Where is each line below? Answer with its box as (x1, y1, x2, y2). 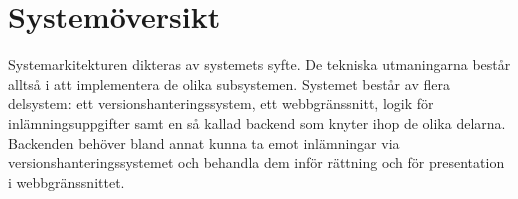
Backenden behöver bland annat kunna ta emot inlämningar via (8, 132, 400, 153)
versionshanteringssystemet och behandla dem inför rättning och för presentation (8, 152, 505, 173)
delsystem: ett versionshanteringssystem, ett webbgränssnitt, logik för (8, 93, 434, 114)
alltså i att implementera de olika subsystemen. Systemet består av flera (8, 73, 450, 94)
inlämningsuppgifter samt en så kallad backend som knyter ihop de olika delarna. (8, 112, 506, 133)
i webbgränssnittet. (8, 171, 125, 192)
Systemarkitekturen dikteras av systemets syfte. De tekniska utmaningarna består (8, 54, 511, 75)
